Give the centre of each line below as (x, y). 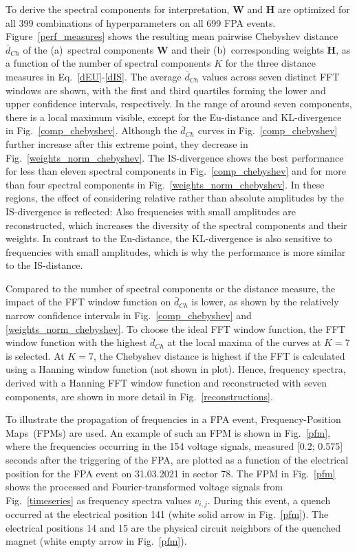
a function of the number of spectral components (108, 63)
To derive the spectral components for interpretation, (118, 9)
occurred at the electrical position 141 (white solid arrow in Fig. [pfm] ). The (167, 514)
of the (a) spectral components (88, 49)
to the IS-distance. (44, 265)
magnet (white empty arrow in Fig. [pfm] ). (96, 541)
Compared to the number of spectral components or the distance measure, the (171, 288)
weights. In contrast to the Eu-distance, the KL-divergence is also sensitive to (169, 238)
